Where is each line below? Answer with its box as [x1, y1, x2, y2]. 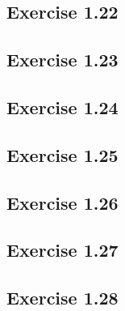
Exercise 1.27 [6, 237, 119, 262]
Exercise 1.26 [6, 190, 119, 215]
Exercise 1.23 [6, 47, 119, 72]
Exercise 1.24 [6, 94, 119, 119]
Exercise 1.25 [6, 142, 119, 167]
